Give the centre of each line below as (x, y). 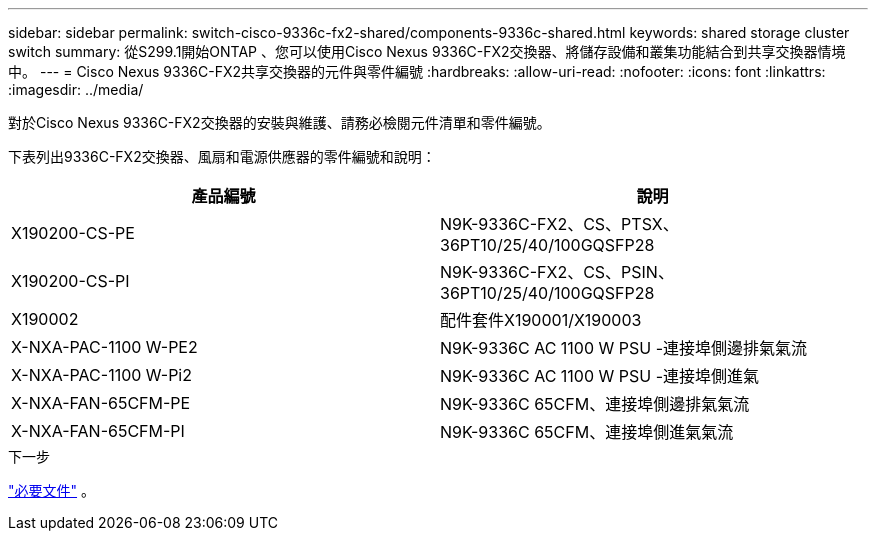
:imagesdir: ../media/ (76, 89)
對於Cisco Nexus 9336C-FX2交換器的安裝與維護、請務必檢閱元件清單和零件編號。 (279, 122)
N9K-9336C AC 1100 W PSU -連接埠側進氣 (600, 376)
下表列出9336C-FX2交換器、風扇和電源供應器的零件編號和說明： (222, 156)
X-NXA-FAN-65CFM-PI (98, 431)
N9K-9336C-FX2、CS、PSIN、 (557, 272)
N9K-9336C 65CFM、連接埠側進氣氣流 (587, 432)
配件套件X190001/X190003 (541, 320)
